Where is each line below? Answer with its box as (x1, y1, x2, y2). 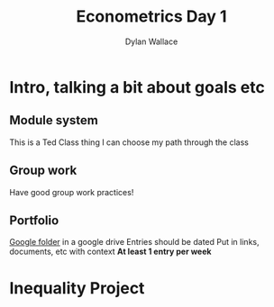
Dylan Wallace (124, 36, 178, 47)
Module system (9, 113, 99, 128)
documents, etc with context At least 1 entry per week (9, 246, 212, 257)
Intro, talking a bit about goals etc (9, 77, 266, 97)
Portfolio (9, 212, 59, 228)
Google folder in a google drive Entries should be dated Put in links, (9, 237, 260, 248)
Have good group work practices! (9, 186, 134, 197)
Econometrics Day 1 (76, 6, 227, 27)
